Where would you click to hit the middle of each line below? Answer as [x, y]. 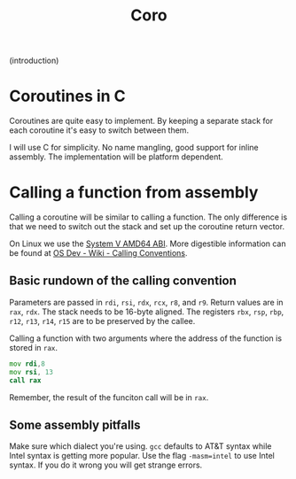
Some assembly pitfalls [75, 425]
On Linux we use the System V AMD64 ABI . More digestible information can [148, 243]
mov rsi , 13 [31, 372]
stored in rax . [34, 347]
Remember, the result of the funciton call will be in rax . [109, 397]
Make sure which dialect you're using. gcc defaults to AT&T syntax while [140, 446]
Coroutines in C [67, 96]
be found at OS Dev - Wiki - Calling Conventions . [98, 253]
